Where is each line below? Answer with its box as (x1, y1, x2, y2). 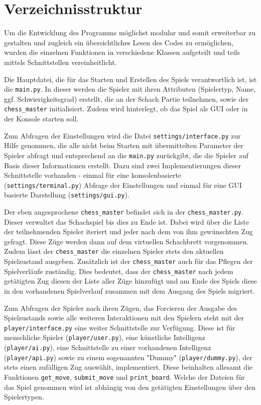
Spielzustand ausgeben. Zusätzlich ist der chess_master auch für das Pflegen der (4, 256, 253, 266)
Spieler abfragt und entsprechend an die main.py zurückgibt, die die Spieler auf (4, 150, 248, 160)
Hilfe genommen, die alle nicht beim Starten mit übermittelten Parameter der (4, 140, 243, 151)
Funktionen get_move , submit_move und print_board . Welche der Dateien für (4, 372, 245, 382)
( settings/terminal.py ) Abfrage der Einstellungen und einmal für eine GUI (4, 179, 242, 190)
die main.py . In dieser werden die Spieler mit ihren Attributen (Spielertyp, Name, (4, 84, 256, 94)
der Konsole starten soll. (4, 113, 79, 123)
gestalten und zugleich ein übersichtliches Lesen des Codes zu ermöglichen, (4, 37, 233, 47)
